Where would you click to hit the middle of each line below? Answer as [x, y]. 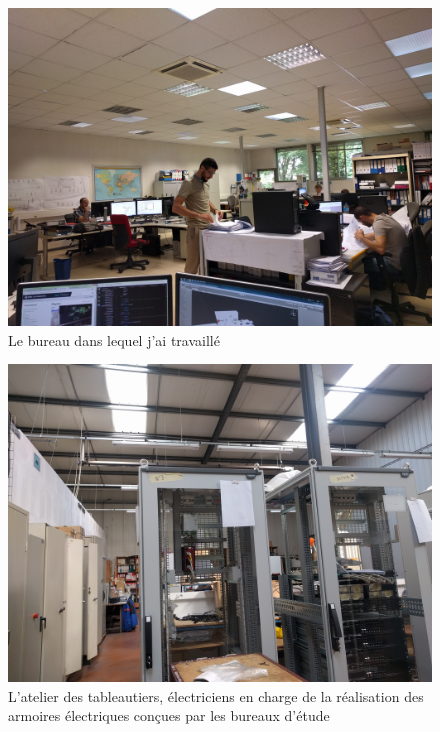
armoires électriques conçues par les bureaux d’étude [169, 715]
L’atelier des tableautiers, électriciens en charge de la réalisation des [216, 695]
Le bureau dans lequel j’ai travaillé [114, 339]
